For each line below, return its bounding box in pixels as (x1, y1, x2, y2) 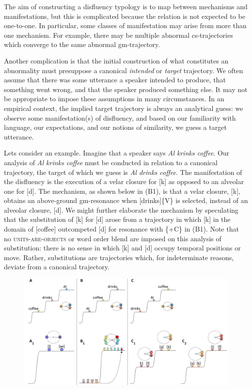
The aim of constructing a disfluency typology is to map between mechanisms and (4, 1, 248, 11)
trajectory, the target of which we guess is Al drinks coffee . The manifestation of (4, 167, 242, 177)
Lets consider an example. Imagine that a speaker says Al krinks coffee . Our (4, 148, 230, 158)
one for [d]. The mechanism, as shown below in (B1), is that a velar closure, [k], (4, 186, 240, 196)
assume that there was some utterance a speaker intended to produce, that (4, 75, 226, 85)
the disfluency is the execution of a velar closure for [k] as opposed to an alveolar (4, 176, 244, 187)
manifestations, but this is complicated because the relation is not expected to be (4, 11, 245, 21)
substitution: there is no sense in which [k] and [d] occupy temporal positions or (4, 243, 241, 253)
